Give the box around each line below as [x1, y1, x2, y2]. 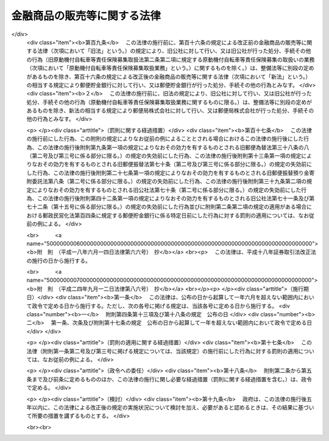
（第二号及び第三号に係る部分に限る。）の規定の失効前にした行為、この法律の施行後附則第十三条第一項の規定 [26, 152, 302, 159]
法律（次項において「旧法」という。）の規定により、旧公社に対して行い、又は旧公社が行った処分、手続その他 [37, 47, 311, 55]
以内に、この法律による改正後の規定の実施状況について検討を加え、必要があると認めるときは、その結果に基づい [31, 403, 314, 411]
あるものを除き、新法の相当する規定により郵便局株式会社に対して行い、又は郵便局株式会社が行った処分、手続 [26, 107, 304, 114]
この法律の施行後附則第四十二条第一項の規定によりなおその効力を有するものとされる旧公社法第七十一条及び [37, 195, 310, 202]
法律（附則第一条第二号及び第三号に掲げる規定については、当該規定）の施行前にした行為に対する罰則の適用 [26, 347, 299, 355]
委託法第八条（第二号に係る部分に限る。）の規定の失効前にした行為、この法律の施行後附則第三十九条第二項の [31, 178, 307, 185]
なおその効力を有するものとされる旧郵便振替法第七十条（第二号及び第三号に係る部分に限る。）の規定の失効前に [31, 161, 312, 168]
